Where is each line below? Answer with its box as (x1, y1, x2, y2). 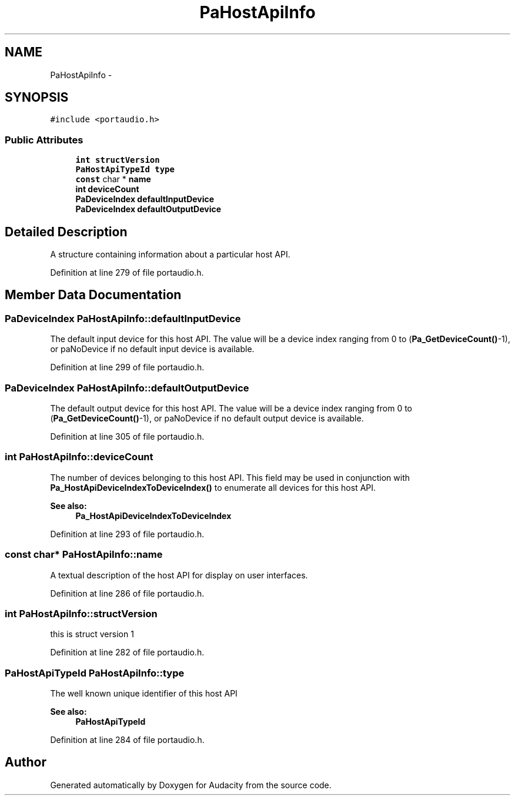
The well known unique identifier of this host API (50, 688, 238, 698)
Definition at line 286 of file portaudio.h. (50, 588, 205, 598)
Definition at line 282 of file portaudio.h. (50, 647, 205, 658)
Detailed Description (5, 224, 128, 239)
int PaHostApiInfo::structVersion (5, 607, 158, 620)
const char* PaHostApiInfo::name (5, 548, 163, 561)
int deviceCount (75, 184, 139, 195)
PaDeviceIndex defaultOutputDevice (75, 204, 222, 215)
